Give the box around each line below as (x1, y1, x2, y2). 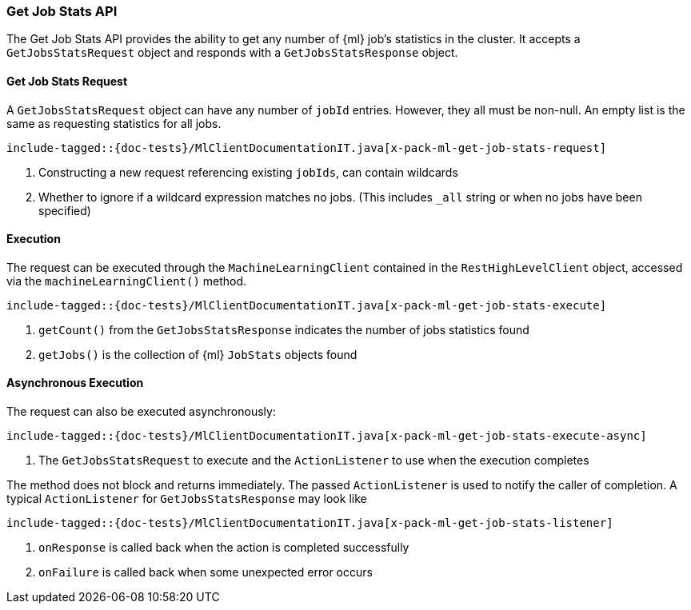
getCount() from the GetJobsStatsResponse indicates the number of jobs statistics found (38, 322, 529, 337)
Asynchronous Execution (6, 376, 144, 390)
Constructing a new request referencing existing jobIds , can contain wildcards (38, 165, 458, 179)
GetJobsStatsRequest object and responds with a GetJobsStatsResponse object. (6, 46, 458, 60)
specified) (38, 203, 91, 217)
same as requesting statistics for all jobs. (6, 116, 222, 130)
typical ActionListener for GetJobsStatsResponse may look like (6, 492, 367, 506)
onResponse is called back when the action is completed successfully (38, 540, 409, 555)
